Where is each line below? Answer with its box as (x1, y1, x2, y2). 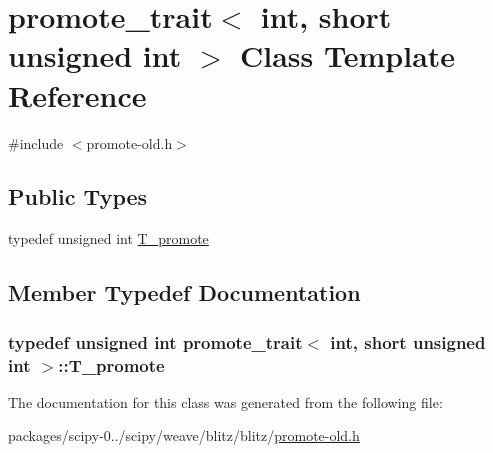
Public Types (8, 181, 148, 212)
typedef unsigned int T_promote (8, 228, 209, 249)
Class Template (240, 35, 456, 76)
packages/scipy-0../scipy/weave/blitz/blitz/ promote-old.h (8, 425, 360, 446)
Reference (8, 74, 147, 115)
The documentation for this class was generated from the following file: (8, 391, 443, 412)
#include (8, 132, 64, 153)
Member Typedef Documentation (8, 277, 361, 308)
